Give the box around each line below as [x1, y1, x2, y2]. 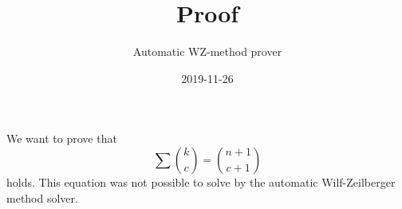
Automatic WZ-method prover [132, 43, 282, 60]
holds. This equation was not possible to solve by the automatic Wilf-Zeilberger [6, 173, 396, 190]
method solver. [6, 189, 78, 206]
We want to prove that [6, 130, 117, 147]
